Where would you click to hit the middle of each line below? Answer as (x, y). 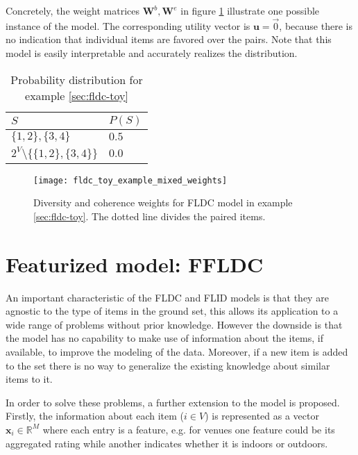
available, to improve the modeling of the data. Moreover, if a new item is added (177, 351)
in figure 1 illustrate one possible (250, 10)
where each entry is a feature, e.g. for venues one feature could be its (189, 429)
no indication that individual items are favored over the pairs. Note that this (169, 39)
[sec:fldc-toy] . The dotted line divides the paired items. (150, 216)
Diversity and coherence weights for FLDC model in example (163, 202)
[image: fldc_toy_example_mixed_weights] (130, 180)
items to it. (29, 379)
